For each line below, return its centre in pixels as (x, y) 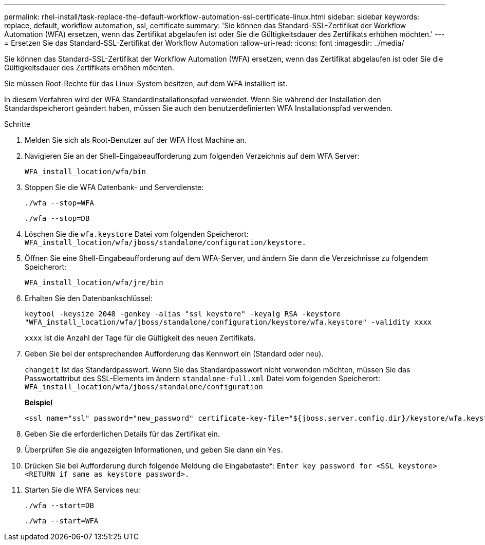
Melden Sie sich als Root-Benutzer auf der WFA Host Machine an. (136, 140)
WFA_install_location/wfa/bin (86, 172)
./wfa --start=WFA (62, 521)
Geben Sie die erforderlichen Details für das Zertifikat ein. (122, 434)
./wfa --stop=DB (57, 218)
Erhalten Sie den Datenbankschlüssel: (89, 298)
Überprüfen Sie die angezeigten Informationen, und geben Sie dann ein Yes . (154, 450)
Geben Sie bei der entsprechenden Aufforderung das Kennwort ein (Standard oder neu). (174, 354)
